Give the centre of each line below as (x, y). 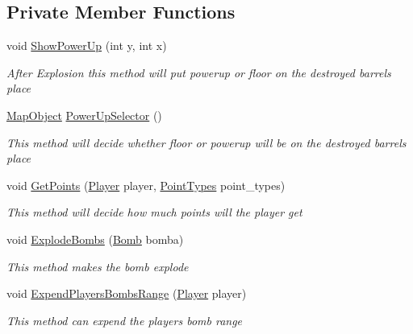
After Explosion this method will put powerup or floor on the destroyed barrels (199, 72)
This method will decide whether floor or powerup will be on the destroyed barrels (206, 142)
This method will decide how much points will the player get (154, 212)
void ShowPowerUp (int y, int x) (87, 45)
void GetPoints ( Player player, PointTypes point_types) (146, 185)
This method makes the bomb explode (98, 266)
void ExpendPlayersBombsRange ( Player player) (127, 293)
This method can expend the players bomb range (125, 320)
